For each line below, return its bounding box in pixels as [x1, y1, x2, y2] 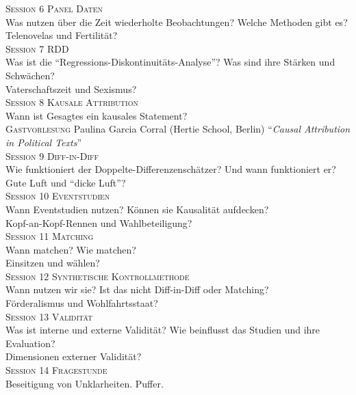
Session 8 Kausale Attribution [5, 95, 138, 109]
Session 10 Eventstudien [5, 189, 110, 203]
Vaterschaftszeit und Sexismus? [5, 81, 137, 96]
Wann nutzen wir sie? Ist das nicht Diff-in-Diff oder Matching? [5, 282, 269, 297]
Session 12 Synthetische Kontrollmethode [5, 269, 190, 283]
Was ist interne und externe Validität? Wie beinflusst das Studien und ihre [5, 323, 320, 337]
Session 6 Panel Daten [5, 1, 103, 15]
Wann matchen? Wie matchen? [5, 242, 136, 256]
